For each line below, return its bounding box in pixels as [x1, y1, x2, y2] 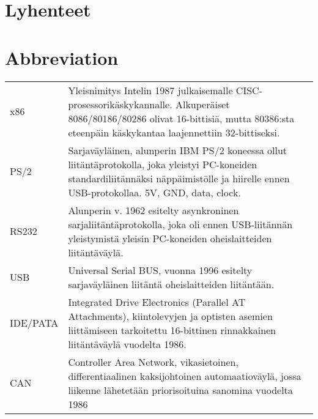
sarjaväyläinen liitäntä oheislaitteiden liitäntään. [68, 276, 275, 291]
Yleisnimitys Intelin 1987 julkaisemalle [68, 83, 233, 97]
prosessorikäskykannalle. [68, 97, 172, 111]
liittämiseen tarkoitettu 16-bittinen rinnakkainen [68, 322, 276, 337]
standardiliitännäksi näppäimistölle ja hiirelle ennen [68, 171, 290, 185]
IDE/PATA [10, 316, 59, 330]
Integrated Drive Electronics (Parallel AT [68, 294, 246, 309]
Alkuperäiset [175, 97, 230, 111]
